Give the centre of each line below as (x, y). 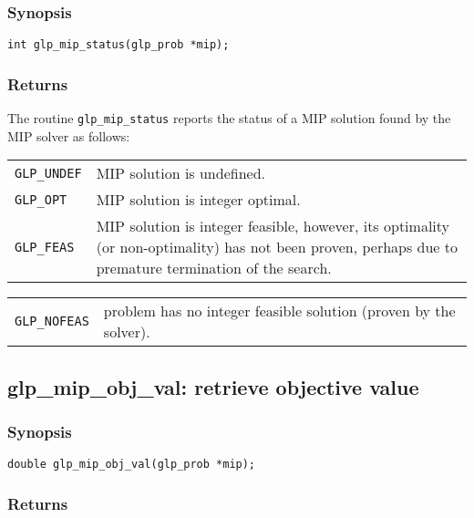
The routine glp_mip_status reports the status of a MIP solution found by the (229, 118)
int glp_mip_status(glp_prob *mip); (118, 45)
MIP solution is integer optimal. (198, 200)
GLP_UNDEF (48, 173)
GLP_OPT (41, 199)
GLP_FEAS (45, 247)
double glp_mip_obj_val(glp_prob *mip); (132, 465)
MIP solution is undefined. (181, 173)
